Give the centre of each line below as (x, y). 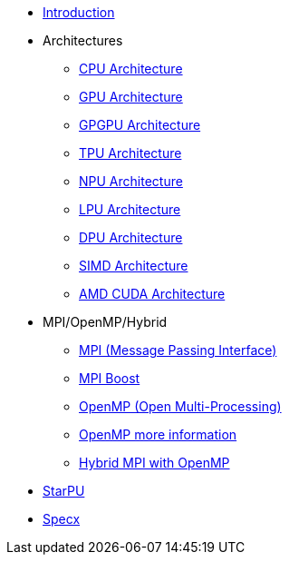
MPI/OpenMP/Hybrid (105, 322)
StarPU (64, 491)
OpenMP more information (158, 434)
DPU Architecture (131, 237)
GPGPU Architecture (140, 125)
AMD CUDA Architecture (152, 294)
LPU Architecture (130, 209)
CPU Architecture (131, 69)
